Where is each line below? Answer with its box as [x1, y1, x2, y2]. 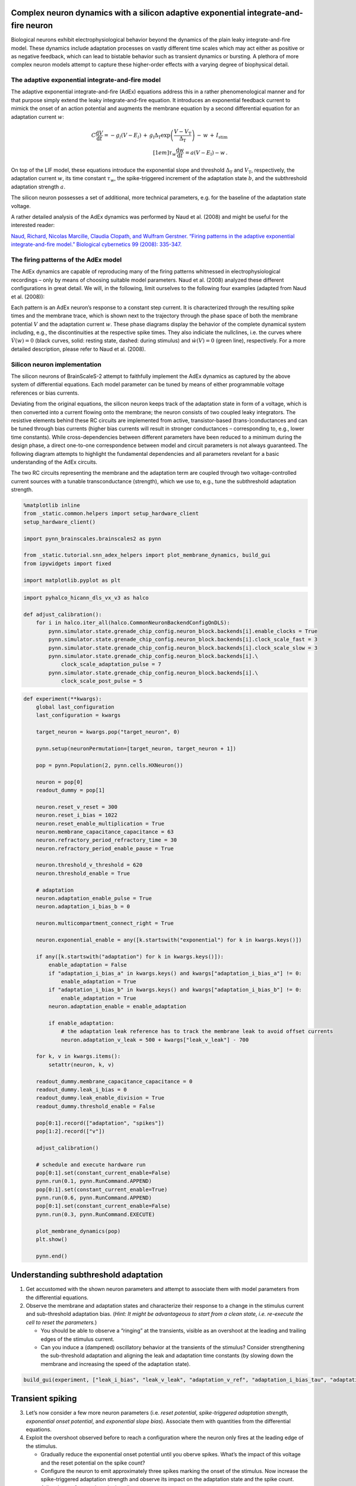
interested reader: [11, 222, 55, 229]
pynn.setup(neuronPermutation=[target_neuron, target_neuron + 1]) [36, 745, 237, 752]
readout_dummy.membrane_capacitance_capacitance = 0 [36, 1078, 193, 1085]
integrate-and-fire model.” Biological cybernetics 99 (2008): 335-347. [11, 241, 182, 248]
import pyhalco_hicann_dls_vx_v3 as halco [23, 594, 149, 602]
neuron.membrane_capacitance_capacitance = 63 [36, 828, 174, 835]
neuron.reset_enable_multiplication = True [36, 820, 164, 827]
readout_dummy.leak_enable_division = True [36, 1094, 164, 1101]
